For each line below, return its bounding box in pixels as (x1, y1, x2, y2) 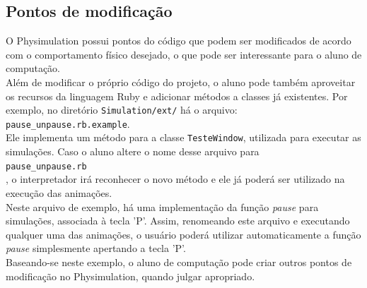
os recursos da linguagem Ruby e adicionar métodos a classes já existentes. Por (6, 88, 348, 103)
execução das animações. (6, 185, 112, 200)
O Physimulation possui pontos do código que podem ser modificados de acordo (6, 33, 351, 48)
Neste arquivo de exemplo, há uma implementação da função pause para (6, 199, 319, 214)
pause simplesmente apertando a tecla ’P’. (6, 241, 186, 256)
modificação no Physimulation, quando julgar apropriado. (6, 268, 255, 283)
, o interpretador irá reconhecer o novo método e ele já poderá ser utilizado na (6, 172, 345, 186)
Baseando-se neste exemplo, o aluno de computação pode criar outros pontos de (6, 254, 352, 269)
